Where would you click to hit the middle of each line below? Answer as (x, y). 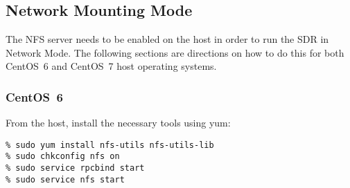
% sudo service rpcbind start (75, 168)
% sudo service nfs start (65, 179)
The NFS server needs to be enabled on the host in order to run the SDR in (167, 39)
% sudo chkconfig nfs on (63, 157)
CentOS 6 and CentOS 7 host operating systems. (111, 66)
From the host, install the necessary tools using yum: (118, 123)
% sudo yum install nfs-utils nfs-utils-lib (110, 145)
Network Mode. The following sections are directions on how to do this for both (175, 52)
